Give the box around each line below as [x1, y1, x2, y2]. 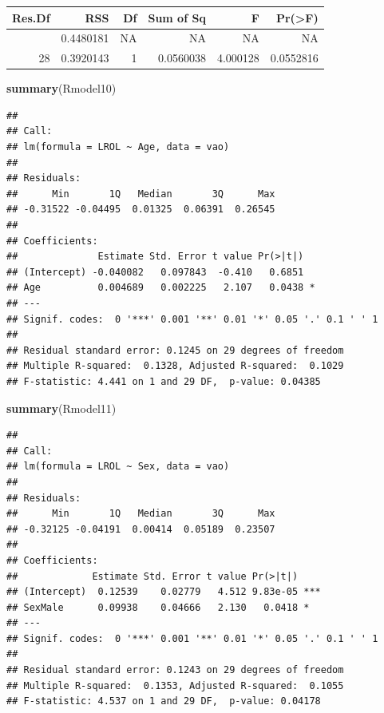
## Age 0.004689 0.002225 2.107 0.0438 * [6, 282, 315, 294]
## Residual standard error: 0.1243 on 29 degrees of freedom [6, 664, 344, 676]
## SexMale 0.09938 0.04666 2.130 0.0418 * [6, 601, 310, 613]
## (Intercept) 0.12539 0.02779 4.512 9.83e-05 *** [6, 586, 321, 598]
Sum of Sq [148, 9, 206, 26]
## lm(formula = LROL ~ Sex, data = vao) [6, 461, 230, 473]
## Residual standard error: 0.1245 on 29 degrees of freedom [6, 344, 344, 356]
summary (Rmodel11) [6, 399, 117, 416]
